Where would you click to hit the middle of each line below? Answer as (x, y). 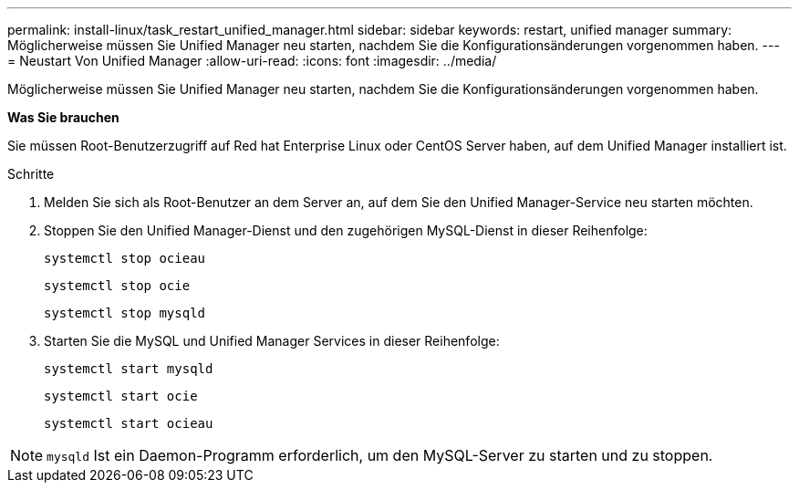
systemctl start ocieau (129, 423)
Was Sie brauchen (63, 117)
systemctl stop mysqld (125, 313)
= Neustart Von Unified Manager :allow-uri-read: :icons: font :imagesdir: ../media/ (252, 61)
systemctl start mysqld (129, 369)
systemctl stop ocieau (125, 258)
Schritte (31, 174)
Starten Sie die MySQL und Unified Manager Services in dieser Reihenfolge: (272, 341)
